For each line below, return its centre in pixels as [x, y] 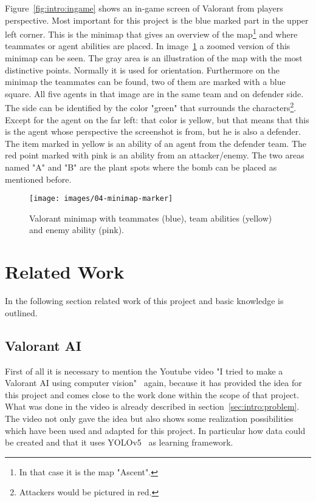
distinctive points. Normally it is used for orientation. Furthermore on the [142, 70]
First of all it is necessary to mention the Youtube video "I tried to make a [144, 371]
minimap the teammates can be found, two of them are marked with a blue [145, 82]
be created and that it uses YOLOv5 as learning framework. [119, 442]
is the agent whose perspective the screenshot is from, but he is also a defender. [153, 131]
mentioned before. [38, 179]
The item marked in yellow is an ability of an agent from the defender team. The [156, 143]
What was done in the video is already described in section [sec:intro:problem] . [152, 406]
